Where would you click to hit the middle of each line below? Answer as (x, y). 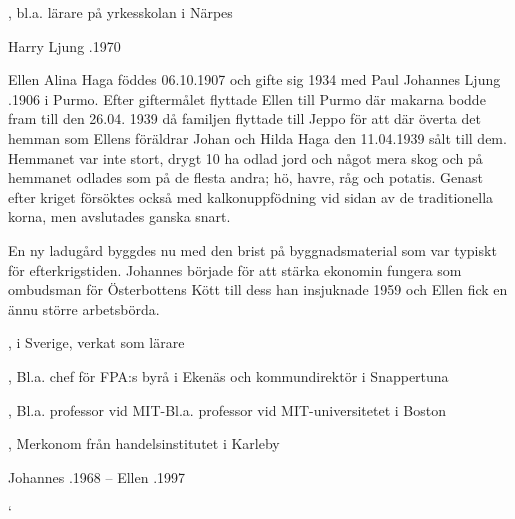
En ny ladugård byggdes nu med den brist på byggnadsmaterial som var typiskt (252, 249)
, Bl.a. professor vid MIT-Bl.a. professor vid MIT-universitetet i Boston (227, 409)
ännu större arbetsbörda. (84, 308)
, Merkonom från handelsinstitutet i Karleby (144, 443)
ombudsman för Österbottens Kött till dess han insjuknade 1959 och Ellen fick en (258, 289)
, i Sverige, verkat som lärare (96, 342)
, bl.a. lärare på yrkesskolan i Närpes (120, 12)
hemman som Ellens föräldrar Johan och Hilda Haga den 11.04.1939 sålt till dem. (257, 137)
